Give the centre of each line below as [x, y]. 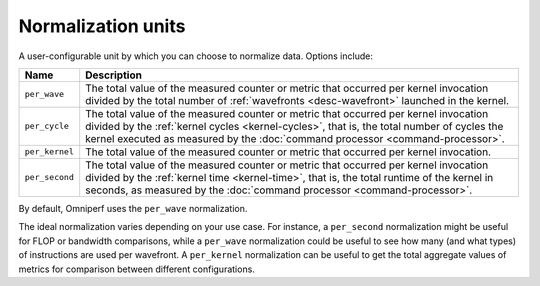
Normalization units [102, 26]
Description [113, 75]
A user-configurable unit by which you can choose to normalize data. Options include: [196, 56]
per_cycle [47, 126]
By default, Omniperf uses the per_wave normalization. [133, 208]
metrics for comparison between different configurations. [136, 269]
